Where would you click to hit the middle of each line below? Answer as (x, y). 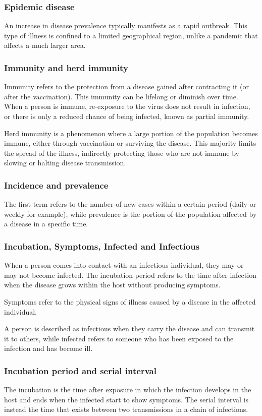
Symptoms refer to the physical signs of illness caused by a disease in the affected (130, 301)
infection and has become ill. (48, 348)
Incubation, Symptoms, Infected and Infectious (102, 246)
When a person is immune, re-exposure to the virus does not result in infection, (127, 106)
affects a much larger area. (45, 45)
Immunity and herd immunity (66, 67)
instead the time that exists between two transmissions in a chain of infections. (126, 409)
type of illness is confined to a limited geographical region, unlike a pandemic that (131, 35)
